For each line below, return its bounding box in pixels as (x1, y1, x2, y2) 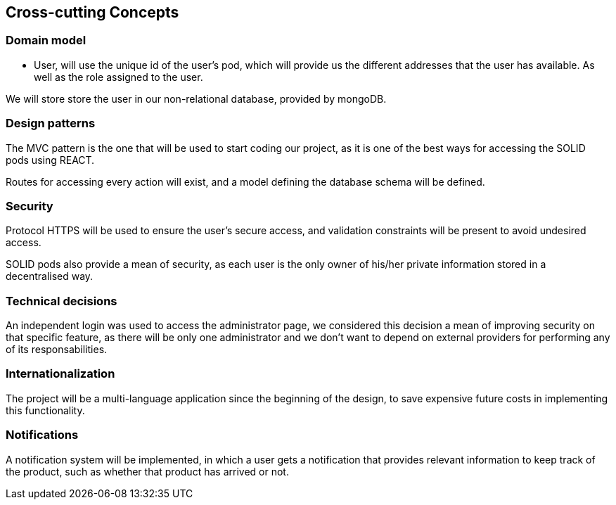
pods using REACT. (6, 153, 95, 166)
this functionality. (6, 404, 85, 416)
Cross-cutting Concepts (6, 4, 179, 21)
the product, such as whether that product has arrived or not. (6, 465, 289, 478)
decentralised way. (6, 270, 94, 283)
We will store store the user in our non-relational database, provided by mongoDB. (6, 92, 387, 105)
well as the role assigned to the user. (34, 70, 203, 83)
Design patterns (6, 116, 96, 131)
